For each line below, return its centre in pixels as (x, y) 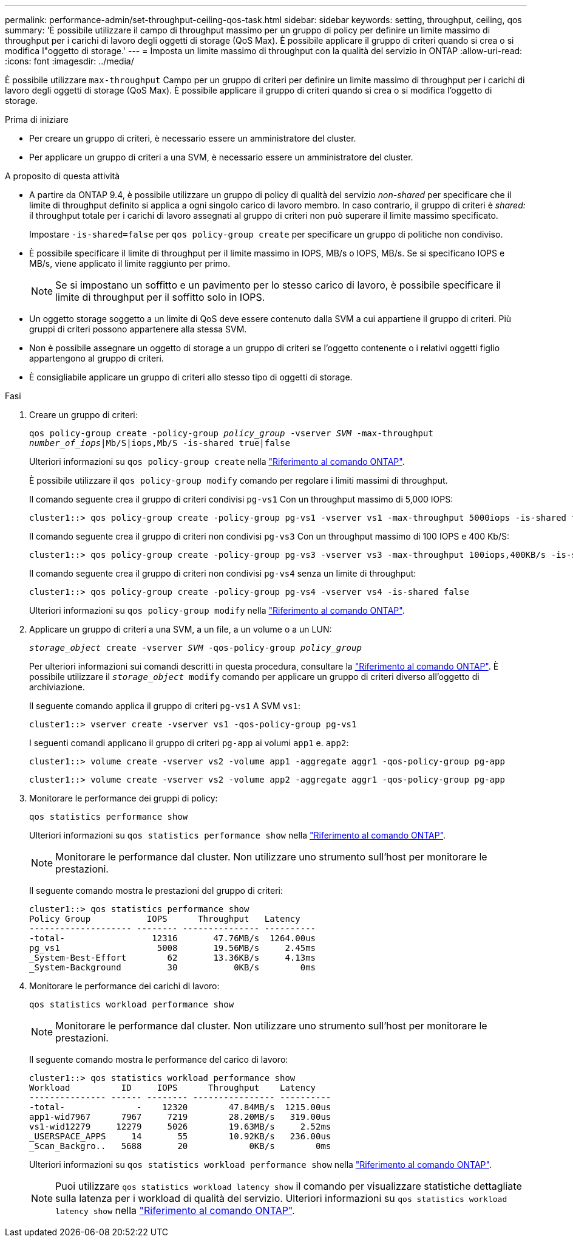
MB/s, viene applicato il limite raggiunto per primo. (130, 263)
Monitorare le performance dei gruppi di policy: (124, 798)
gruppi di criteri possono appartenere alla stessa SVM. (138, 329)
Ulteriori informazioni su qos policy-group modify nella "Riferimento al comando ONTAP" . (217, 610)
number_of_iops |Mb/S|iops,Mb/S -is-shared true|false (160, 443)
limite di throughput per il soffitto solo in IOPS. (160, 297)
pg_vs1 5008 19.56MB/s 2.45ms (173, 948)
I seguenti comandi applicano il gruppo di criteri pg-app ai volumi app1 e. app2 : (189, 743)
